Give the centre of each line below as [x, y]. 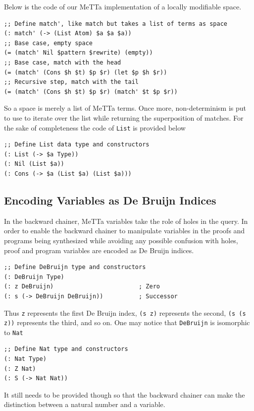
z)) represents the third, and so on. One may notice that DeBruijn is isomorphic [127, 322]
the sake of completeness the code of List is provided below [95, 127]
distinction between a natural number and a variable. [85, 404]
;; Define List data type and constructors [77, 145]
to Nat [14, 332]
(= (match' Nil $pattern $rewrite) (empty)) [78, 53]
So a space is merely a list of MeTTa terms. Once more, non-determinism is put [125, 108]
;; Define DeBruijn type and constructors [75, 267]
